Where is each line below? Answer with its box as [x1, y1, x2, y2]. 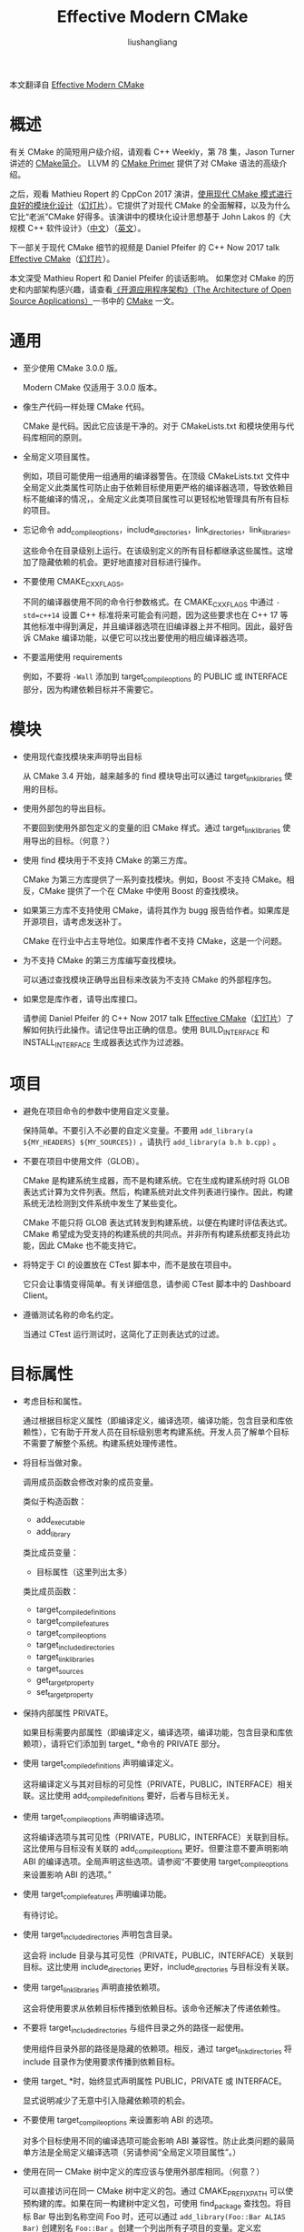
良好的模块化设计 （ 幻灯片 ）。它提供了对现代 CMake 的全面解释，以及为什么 [9, 199, 291, 210]
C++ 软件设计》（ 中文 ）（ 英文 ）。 [26, 222, 146, 233]
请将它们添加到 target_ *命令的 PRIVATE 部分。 [50, 1738, 225, 1749]
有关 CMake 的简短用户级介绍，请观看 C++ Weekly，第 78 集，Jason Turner [9, 146, 295, 157]
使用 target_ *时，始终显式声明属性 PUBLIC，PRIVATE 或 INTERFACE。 [22, 2075, 288, 2086]
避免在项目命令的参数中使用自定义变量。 [22, 1106, 174, 1117]
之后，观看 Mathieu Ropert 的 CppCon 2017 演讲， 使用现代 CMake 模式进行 [9, 188, 293, 199]
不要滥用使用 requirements [22, 652, 123, 663]
